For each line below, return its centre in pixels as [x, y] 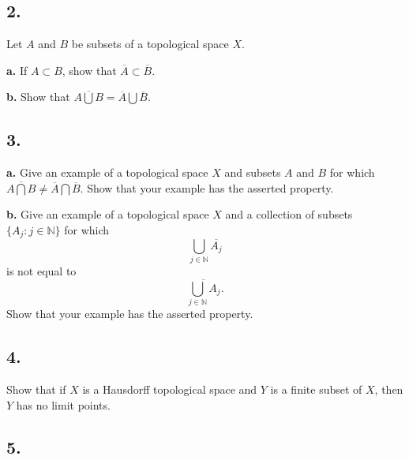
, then [389, 389]
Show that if [36, 389]
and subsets [253, 172]
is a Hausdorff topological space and [170, 389]
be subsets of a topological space [150, 44]
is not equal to [41, 270]
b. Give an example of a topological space [108, 214]
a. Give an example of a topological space [107, 172]
